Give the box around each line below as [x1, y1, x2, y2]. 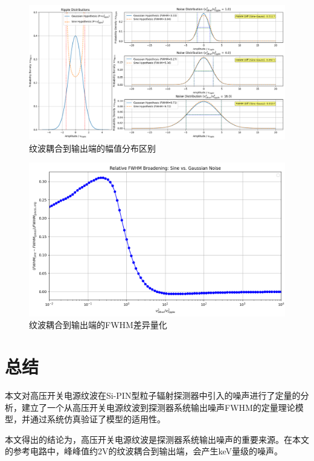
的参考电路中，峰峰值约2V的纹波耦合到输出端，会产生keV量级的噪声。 [5, 445, 283, 457]
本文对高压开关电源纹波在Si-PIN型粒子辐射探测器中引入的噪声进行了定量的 [5, 389, 301, 402]
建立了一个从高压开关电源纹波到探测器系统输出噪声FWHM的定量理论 [21, 401, 295, 413]
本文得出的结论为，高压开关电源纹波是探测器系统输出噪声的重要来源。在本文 [5, 433, 309, 445]
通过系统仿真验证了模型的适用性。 [30, 413, 165, 425]
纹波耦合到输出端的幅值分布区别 [29, 141, 156, 154]
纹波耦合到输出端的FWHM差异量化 [29, 318, 167, 331]
